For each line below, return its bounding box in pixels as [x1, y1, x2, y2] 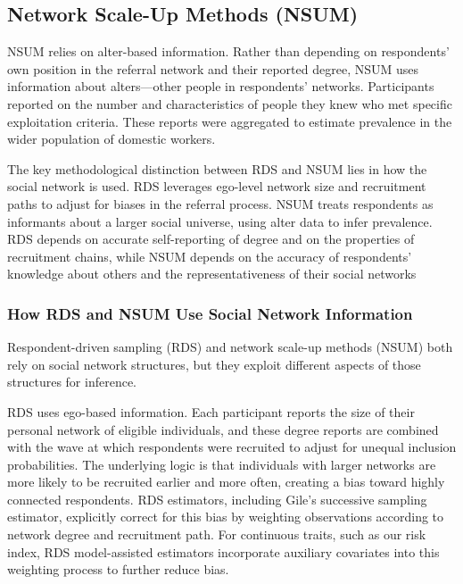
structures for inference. [7, 372, 136, 391]
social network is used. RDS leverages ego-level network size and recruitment [7, 177, 426, 196]
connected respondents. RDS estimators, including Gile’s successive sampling [7, 489, 427, 508]
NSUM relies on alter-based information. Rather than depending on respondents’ [7, 42, 450, 61]
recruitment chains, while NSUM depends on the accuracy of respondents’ [7, 246, 412, 265]
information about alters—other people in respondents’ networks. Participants [7, 77, 434, 96]
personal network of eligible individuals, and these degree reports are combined [7, 420, 439, 438]
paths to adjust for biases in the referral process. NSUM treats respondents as [7, 194, 434, 213]
